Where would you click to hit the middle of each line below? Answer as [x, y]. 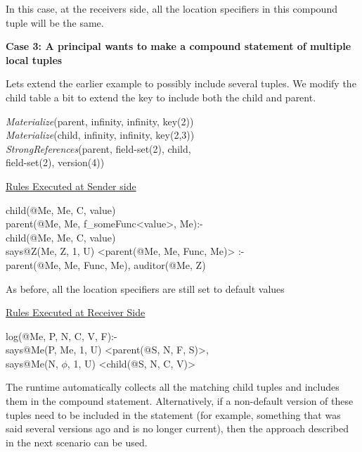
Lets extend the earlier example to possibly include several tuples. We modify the [181, 83]
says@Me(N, [32, 363]
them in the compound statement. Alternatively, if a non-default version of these [180, 401]
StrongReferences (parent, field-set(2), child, [98, 148]
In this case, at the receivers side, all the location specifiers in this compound [172, 8]
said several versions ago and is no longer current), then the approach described [177, 428]
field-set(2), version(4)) [55, 162]
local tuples [34, 59]
